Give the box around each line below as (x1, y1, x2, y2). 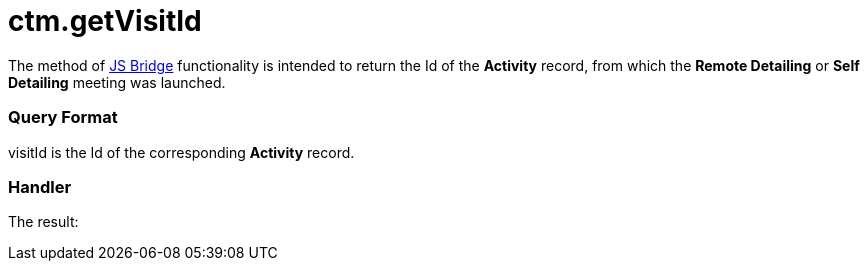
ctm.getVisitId (8, 4, 202, 38)
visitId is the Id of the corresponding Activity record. (8, 143, 355, 161)
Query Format (8, 107, 118, 128)
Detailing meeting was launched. (8, 73, 226, 91)
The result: (8, 213, 79, 231)
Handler (8, 176, 72, 197)
